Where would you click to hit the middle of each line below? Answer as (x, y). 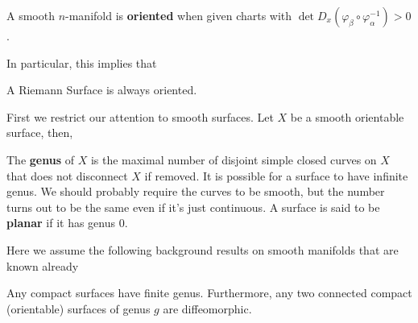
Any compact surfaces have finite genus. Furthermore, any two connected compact (209, 293)
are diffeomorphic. (207, 308)
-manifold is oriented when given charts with (179, 15)
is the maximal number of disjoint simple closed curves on (234, 159)
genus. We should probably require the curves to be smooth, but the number (196, 191)
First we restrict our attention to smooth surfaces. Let (140, 116)
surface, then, (40, 133)
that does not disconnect (67, 175)
